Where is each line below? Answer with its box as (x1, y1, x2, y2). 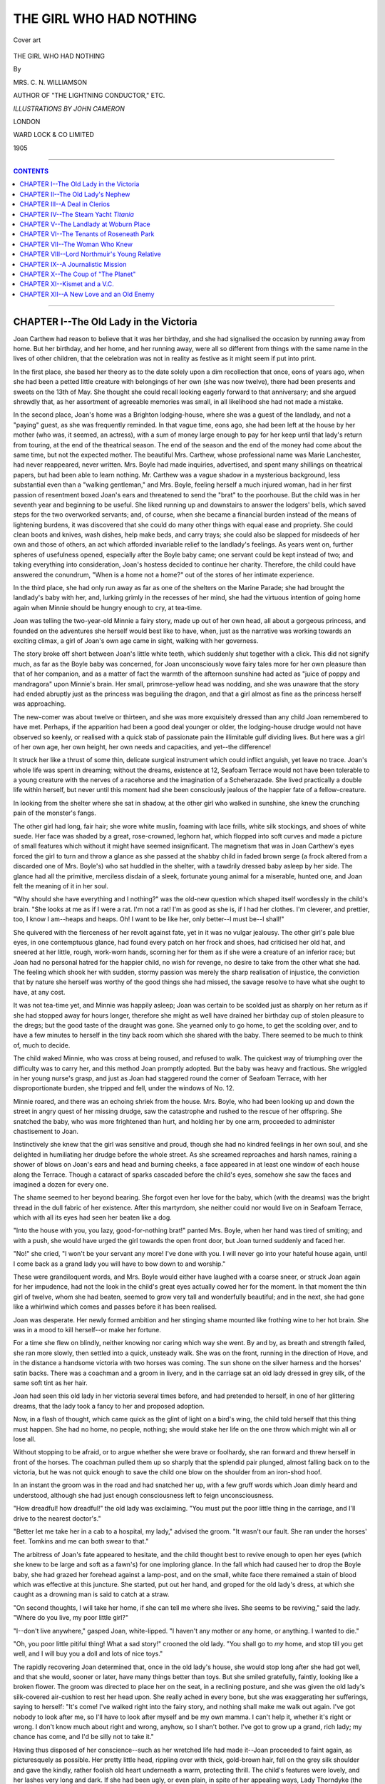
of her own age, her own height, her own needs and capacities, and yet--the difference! (13, 742, 272, 751)
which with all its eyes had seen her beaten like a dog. (13, 1213, 173, 1222)
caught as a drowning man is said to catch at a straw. (13, 1590, 170, 1598)
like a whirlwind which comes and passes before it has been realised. (13, 1302, 217, 1311)
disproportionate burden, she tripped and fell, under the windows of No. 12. (13, 1084, 235, 1093)
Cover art (13, 36, 41, 44)
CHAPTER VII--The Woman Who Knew (19, 240, 133, 248)
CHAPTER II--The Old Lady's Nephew (19, 190, 130, 198)
